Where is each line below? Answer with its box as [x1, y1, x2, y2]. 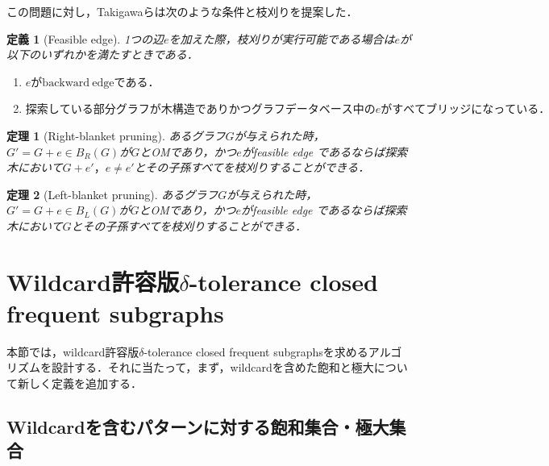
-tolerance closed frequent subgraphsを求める [143, 343, 368, 360]
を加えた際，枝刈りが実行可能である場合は [168, 30, 395, 47]
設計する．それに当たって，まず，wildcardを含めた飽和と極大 [51, 359, 374, 376]
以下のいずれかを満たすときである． [6, 46, 198, 63]
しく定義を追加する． [28, 375, 142, 392]
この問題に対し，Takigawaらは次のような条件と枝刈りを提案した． [6, 3, 358, 19]
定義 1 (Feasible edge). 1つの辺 [6, 30, 164, 47]
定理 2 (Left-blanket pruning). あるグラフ [6, 185, 218, 202]
